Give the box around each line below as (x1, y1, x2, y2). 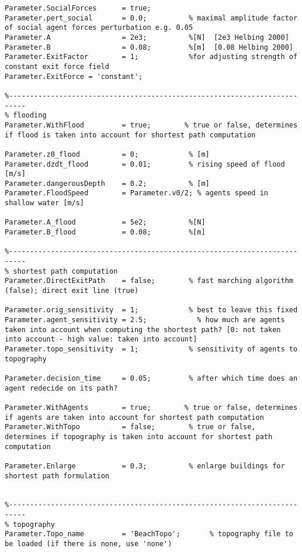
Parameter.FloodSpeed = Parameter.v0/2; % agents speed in (5, 189, 269, 198)
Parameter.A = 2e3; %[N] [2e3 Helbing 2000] (5, 33, 289, 42)
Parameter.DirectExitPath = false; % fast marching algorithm (5, 277, 293, 285)
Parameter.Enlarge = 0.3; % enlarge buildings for (5, 461, 285, 470)
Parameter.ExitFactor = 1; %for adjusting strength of (5, 53, 298, 61)
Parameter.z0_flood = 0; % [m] (5, 150, 210, 158)
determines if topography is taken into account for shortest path (5, 432, 273, 441)
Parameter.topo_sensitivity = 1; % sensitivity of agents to (5, 344, 298, 353)
